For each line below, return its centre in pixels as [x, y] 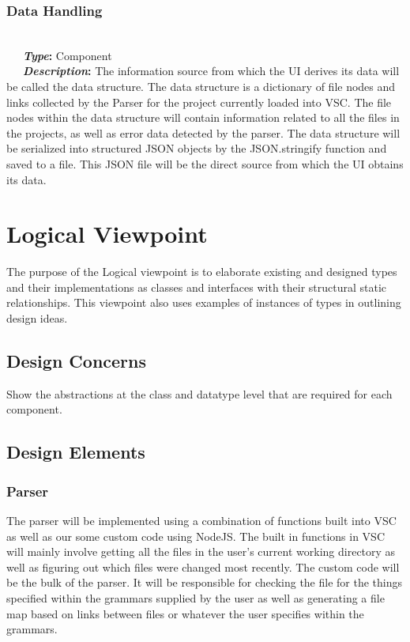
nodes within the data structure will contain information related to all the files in [203, 117]
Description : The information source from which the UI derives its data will [211, 71]
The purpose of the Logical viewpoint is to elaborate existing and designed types [202, 272]
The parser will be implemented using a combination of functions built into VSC [201, 521]
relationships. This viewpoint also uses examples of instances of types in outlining [204, 302]
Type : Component [68, 55]
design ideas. [37, 318]
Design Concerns [77, 361]
